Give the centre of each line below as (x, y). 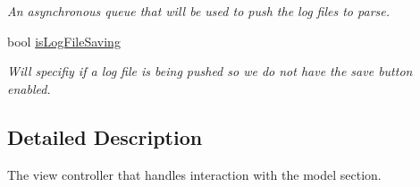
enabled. (29, 88)
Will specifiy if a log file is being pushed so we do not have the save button (210, 71)
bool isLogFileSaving (64, 41)
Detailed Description (105, 136)
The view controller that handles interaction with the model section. (194, 174)
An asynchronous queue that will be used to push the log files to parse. (199, 11)
